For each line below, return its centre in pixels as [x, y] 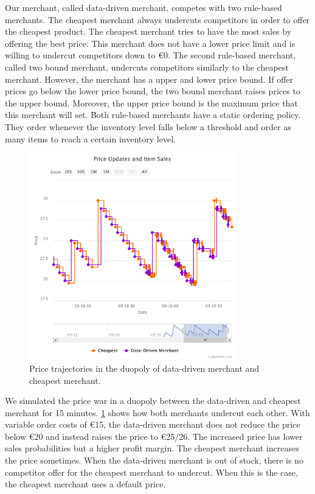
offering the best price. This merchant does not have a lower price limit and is [150, 43]
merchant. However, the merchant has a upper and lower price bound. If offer [149, 79]
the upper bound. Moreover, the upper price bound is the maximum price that [151, 103]
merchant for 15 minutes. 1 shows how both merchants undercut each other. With [157, 412]
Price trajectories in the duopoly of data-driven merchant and [144, 368]
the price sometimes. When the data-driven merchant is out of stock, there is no [154, 460]
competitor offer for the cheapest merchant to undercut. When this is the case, [151, 472]
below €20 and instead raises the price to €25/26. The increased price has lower [154, 436]
